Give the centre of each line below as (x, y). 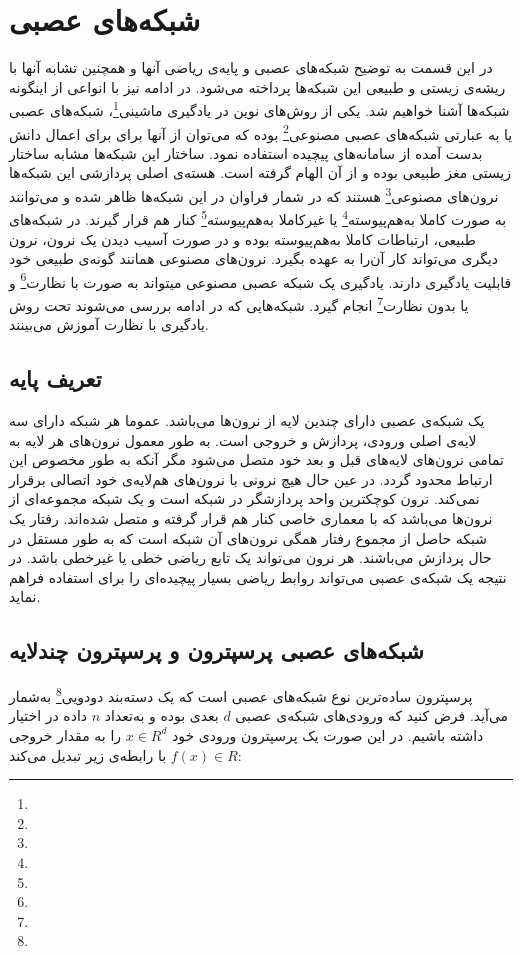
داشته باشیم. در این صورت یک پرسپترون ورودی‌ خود (328, 734)
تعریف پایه (55, 378)
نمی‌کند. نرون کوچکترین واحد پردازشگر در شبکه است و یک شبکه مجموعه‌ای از (244, 498)
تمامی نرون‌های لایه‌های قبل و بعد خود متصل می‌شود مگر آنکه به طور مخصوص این (256, 459)
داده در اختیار (48, 715)
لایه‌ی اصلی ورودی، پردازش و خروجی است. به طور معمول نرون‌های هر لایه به (243, 439)
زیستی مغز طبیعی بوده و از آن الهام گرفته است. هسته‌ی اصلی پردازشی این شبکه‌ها (260, 172)
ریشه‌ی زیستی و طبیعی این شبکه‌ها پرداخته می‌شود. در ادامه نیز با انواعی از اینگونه (257, 86)
